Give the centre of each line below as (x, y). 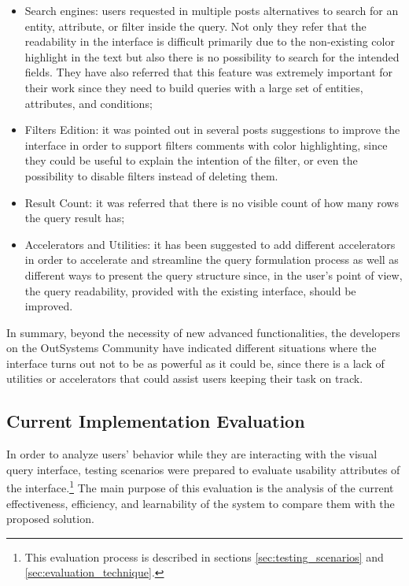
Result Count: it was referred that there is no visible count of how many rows (212, 202)
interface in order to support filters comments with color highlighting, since (206, 145)
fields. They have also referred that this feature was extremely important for (209, 72)
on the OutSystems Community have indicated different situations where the (192, 348)
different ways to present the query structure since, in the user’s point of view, (214, 274)
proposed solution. (50, 519)
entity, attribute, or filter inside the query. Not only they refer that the (195, 26)
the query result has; (75, 218)
